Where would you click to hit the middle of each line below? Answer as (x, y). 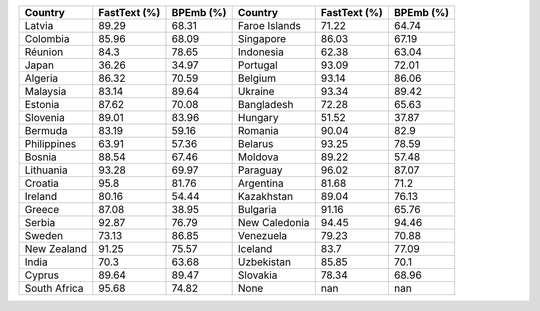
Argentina (260, 183)
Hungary (258, 117)
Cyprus (42, 275)
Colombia (47, 38)
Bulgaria (257, 209)
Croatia (42, 183)
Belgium (257, 78)
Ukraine (256, 91)
